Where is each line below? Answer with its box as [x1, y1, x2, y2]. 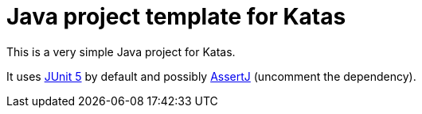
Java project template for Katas [6, 3, 346, 30]
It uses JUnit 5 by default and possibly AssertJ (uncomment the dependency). [6, 69, 416, 83]
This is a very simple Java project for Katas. [6, 44, 236, 59]
